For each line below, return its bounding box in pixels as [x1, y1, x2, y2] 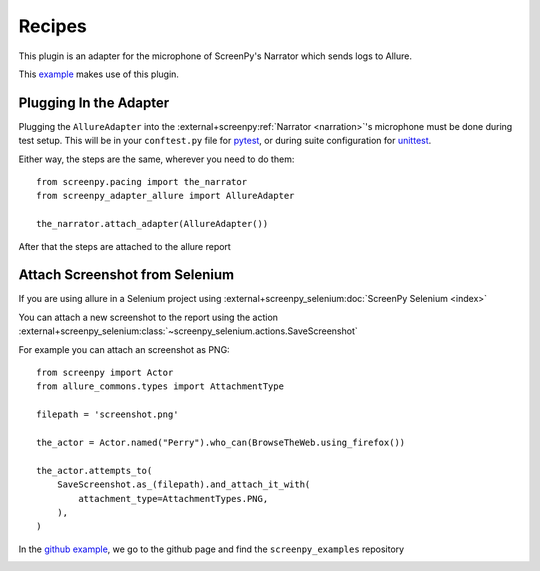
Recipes [18, 15, 87, 37]
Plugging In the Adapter [18, 94, 170, 111]
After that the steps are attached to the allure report [18, 240, 232, 252]
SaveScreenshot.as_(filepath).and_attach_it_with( [56, 479, 311, 490]
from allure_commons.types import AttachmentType [36, 381, 285, 392]
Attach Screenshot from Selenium [18, 266, 235, 284]
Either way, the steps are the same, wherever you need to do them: [18, 153, 295, 165]
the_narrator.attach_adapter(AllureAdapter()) [36, 218, 269, 230]
